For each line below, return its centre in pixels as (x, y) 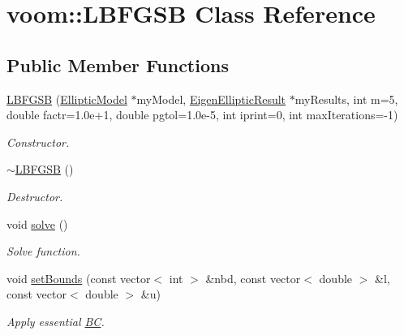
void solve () (37, 223)
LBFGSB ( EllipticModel (67, 99)
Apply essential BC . (56, 321)
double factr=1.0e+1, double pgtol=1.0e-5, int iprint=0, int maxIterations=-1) (202, 115)
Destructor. (35, 196)
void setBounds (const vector (79, 278)
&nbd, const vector (253, 278)
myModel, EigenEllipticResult (211, 99)
